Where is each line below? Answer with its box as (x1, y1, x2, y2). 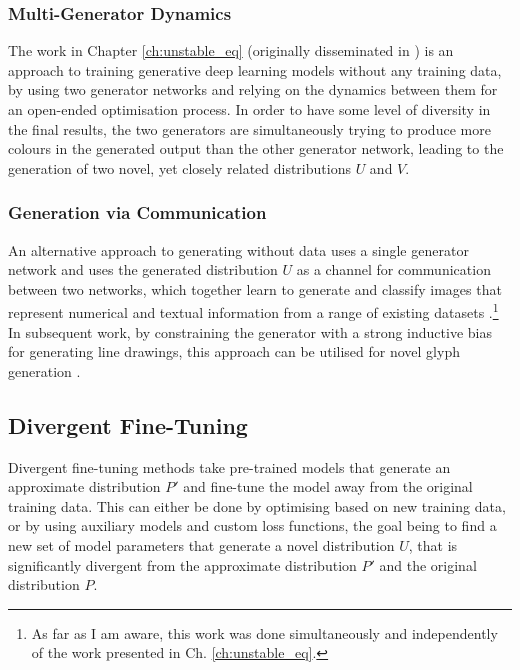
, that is (408, 534, 458, 555)
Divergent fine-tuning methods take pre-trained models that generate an (8, 456, 451, 477)
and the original (379, 554, 477, 575)
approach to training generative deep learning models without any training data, (8, 59, 502, 80)
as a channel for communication (296, 259, 491, 280)
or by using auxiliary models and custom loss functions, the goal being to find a (8, 515, 497, 536)
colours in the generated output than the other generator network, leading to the (8, 138, 504, 159)
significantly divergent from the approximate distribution (8, 554, 357, 575)
